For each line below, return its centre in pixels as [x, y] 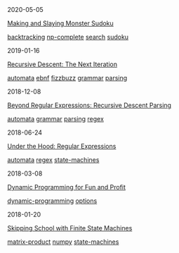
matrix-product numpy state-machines [63, 242]
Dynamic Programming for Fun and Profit [67, 187]
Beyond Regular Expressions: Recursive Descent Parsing [89, 105]
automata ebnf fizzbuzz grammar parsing [67, 78]
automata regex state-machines [53, 160]
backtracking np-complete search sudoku [68, 37]
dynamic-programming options [52, 201]
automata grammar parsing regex [55, 119]
